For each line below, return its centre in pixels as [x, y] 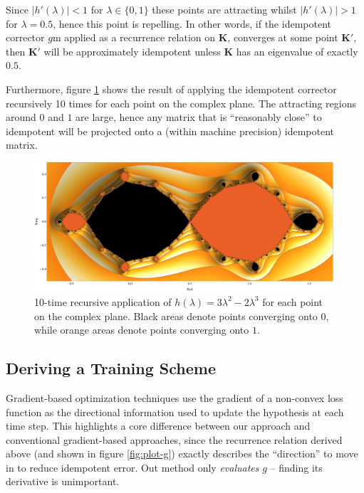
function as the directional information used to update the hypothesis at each [175, 412]
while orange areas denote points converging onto [142, 330]
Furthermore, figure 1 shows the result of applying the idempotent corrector [171, 89]
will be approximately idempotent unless [132, 51]
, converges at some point [283, 37]
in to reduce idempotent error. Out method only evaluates [132, 467]
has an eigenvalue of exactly [297, 51]
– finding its [296, 467]
